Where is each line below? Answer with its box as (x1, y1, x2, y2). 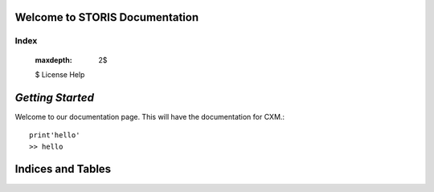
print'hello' (29, 131, 80, 140)
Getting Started (14, 91, 94, 104)
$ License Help (35, 69, 85, 80)
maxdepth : (35, 55, 72, 64)
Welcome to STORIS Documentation (14, 10, 199, 24)
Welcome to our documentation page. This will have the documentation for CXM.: (14, 112, 285, 121)
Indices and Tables (14, 162, 112, 176)
